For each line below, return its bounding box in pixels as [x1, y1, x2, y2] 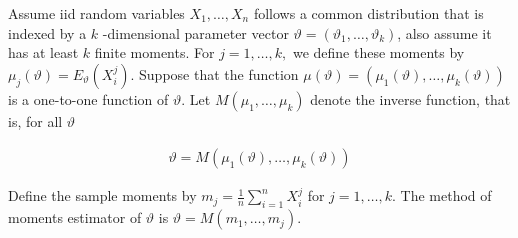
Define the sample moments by [8, 185, 197, 206]
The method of [400, 185, 492, 206]
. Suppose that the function [130, 63, 299, 84]
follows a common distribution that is [253, 3, 484, 23]
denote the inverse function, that [310, 88, 511, 109]
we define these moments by [292, 42, 465, 63]
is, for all [8, 110, 63, 131]
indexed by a [8, 22, 87, 43]
